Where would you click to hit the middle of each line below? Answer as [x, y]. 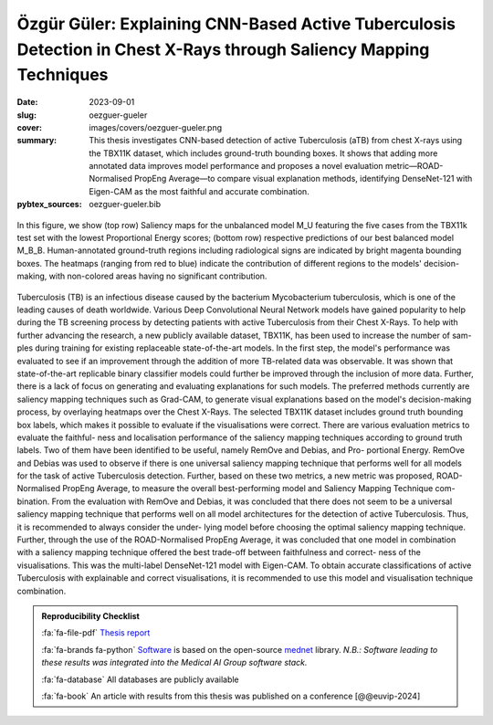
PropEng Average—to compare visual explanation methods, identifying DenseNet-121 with [303, 179]
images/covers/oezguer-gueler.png [156, 127]
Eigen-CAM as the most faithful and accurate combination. [199, 191]
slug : [26, 115]
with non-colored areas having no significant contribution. [158, 276]
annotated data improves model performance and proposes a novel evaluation [236, 166]
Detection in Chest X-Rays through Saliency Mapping [223, 49]
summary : [37, 141]
